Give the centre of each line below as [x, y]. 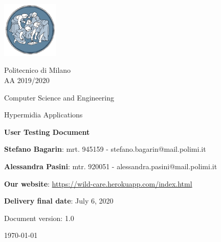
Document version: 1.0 [39, 218]
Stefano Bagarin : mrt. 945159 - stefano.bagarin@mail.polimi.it [105, 149]
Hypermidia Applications [43, 115]
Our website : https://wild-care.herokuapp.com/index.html [98, 183]
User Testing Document [47, 132]
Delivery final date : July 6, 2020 [59, 201]
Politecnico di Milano [38, 70]
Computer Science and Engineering [59, 97]
